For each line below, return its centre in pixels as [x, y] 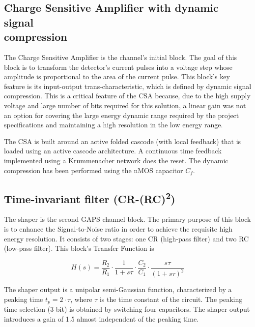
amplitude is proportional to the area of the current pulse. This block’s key [117, 76]
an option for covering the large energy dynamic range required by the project [122, 115]
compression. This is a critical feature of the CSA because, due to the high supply [127, 96]
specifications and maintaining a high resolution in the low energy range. [113, 125]
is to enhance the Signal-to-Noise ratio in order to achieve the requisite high [118, 228]
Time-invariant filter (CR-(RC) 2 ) [90, 197]
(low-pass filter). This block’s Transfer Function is [79, 248]
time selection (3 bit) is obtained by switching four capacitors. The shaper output [127, 309]
